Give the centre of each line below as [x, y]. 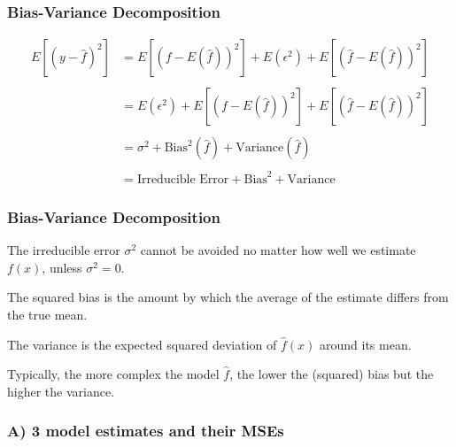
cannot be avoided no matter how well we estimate [278, 250]
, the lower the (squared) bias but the [332, 374]
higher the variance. [61, 391]
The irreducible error [64, 250]
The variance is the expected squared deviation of [142, 344]
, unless [62, 267]
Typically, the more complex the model [113, 374]
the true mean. [47, 314]
